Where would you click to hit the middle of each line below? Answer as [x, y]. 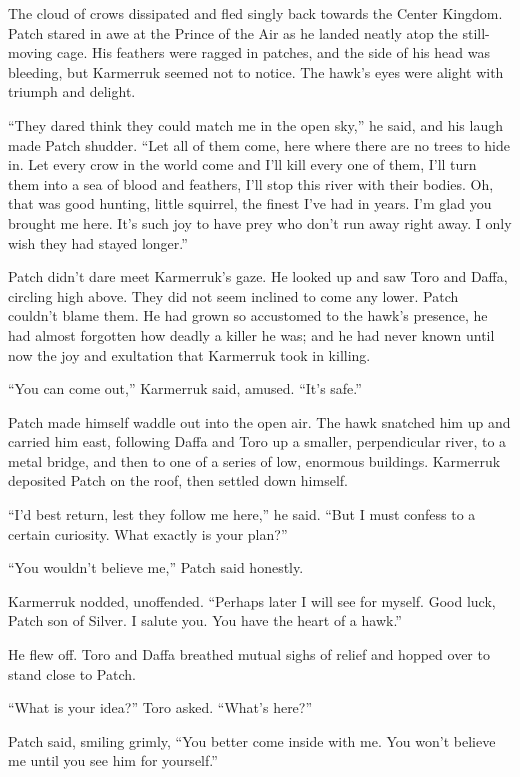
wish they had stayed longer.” [98, 242]
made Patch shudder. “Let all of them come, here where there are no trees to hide [259, 144]
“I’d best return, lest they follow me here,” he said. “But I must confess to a [242, 514]
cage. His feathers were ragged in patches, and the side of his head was [273, 52]
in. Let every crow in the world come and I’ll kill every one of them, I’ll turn [242, 164]
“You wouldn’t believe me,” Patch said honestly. [156, 567]
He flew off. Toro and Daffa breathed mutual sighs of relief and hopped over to [249, 654]
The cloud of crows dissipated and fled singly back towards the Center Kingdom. [255, 13]
